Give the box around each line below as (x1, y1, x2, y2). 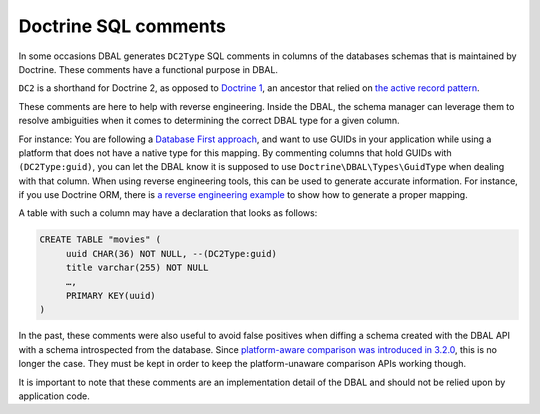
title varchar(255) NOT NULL (65, 262, 209, 274)
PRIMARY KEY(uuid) (65, 290, 157, 301)
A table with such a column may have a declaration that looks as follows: (18, 207, 318, 219)
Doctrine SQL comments (18, 15, 227, 37)
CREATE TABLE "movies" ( (39, 234, 162, 245)
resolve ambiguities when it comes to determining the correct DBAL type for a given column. (18, 115, 400, 127)
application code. (18, 390, 90, 402)
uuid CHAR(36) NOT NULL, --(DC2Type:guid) (65, 248, 277, 259)
